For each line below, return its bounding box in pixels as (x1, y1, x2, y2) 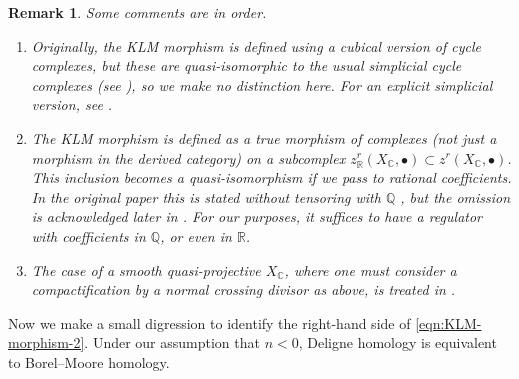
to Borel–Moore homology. (8, 351, 170, 372)
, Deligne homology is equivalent (298, 332, 497, 353)
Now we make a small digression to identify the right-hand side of (8, 312, 411, 333)
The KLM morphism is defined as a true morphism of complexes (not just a (31, 127, 497, 148)
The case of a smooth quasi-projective (31, 259, 261, 280)
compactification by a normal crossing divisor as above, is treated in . (31, 279, 456, 300)
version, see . (31, 94, 113, 115)
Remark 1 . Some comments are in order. (8, 2, 267, 22)
